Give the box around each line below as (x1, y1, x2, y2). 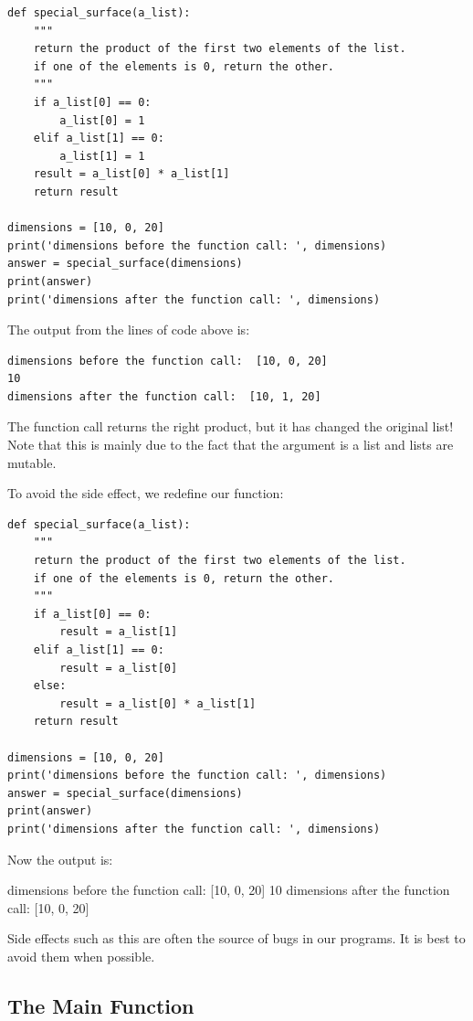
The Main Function (7, 991, 194, 1019)
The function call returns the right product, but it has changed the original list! (7, 417, 454, 436)
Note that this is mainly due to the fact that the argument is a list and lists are (7, 435, 454, 454)
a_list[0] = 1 (59, 113, 145, 127)
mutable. (7, 452, 57, 472)
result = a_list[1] (59, 625, 178, 639)
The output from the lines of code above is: (7, 320, 250, 339)
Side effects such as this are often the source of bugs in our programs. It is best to (7, 929, 466, 948)
